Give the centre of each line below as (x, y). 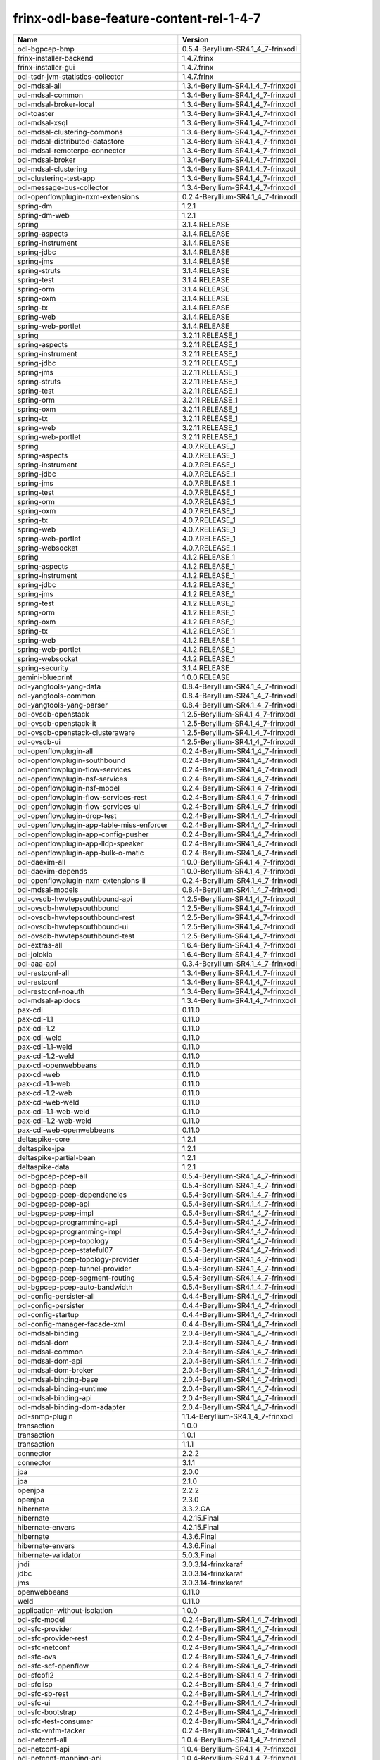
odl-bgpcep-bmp (46, 49)
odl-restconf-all (43, 973)
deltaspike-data (43, 1167)
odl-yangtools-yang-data (59, 686)
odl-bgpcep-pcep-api (53, 1204)
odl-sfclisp (35, 1684)
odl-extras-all (40, 945)
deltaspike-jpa (41, 1148)
